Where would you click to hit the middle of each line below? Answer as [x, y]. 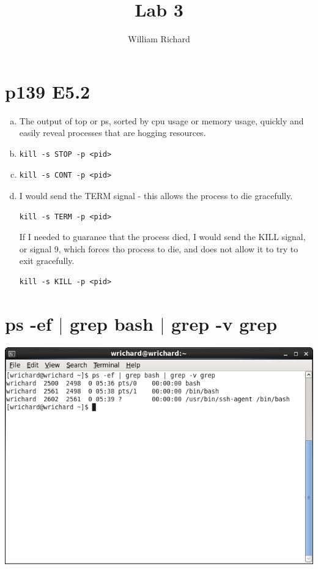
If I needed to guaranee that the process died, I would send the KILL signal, [162, 237]
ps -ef [28, 323]
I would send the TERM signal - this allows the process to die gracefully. [156, 196]
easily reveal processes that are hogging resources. [113, 133]
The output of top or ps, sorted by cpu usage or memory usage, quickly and [161, 120]
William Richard [159, 39]
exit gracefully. [47, 261]
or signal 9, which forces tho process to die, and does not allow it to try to [159, 248]
